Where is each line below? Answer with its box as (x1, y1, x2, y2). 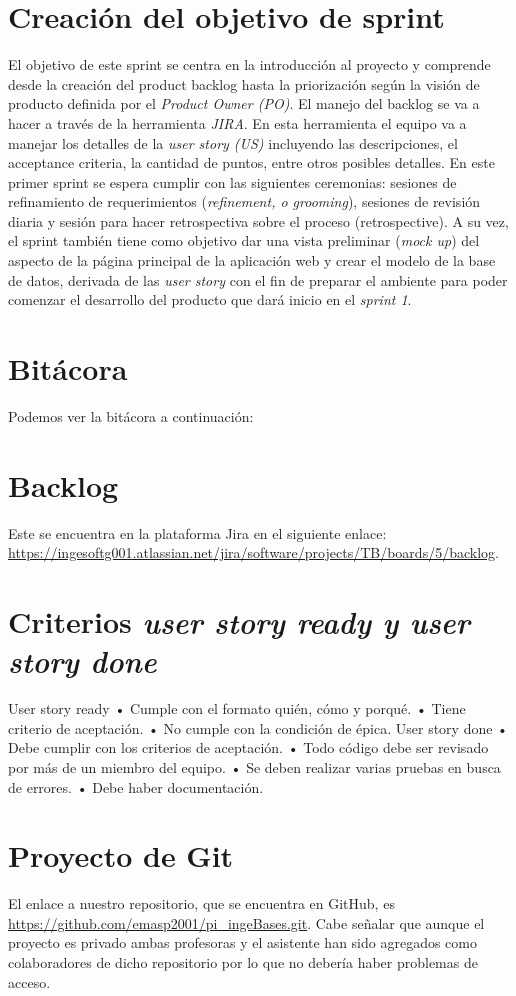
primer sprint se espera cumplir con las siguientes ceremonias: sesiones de (8, 171, 457, 192)
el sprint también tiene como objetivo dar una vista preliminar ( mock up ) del (8, 230, 480, 251)
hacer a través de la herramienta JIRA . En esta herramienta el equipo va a (8, 112, 467, 133)
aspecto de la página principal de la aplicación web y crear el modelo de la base (8, 250, 496, 271)
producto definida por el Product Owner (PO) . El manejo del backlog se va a (8, 93, 480, 114)
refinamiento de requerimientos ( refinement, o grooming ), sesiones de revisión (8, 191, 481, 212)
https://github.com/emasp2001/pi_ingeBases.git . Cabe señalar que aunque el (8, 912, 485, 933)
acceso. (8, 971, 51, 992)
